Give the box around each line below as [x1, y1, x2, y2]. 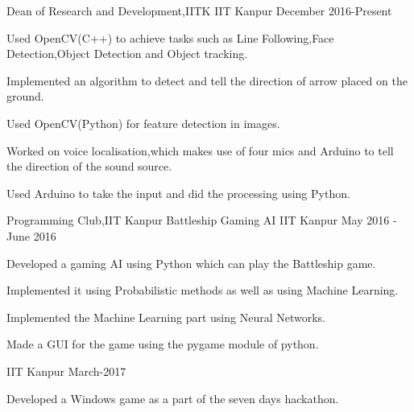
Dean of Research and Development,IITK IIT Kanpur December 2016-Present [6, 2, 392, 19]
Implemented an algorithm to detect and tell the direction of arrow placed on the [6, 72, 408, 89]
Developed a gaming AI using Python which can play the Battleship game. [6, 254, 376, 271]
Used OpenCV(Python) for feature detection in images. [6, 114, 280, 131]
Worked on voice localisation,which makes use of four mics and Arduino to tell [6, 142, 394, 159]
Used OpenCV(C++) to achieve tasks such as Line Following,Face [6, 29, 334, 46]
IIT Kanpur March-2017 [6, 362, 126, 379]
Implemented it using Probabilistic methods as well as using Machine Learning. [6, 282, 399, 299]
